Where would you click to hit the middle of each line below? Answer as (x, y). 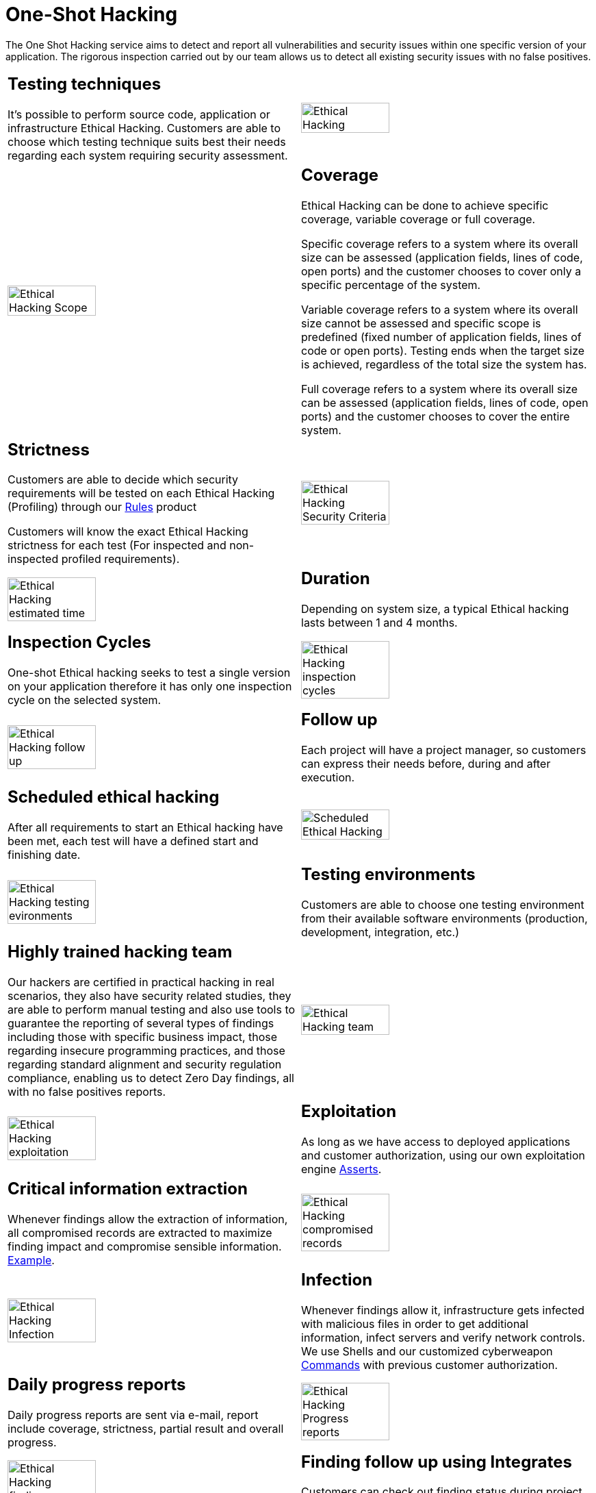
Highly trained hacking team (120, 952)
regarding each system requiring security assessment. (148, 155)
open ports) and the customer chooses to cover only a (441, 271)
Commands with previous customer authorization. (430, 1365)
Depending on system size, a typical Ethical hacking (435, 609)
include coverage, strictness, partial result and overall (146, 1428)
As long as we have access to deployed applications (436, 1141)
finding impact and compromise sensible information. (145, 1246)
